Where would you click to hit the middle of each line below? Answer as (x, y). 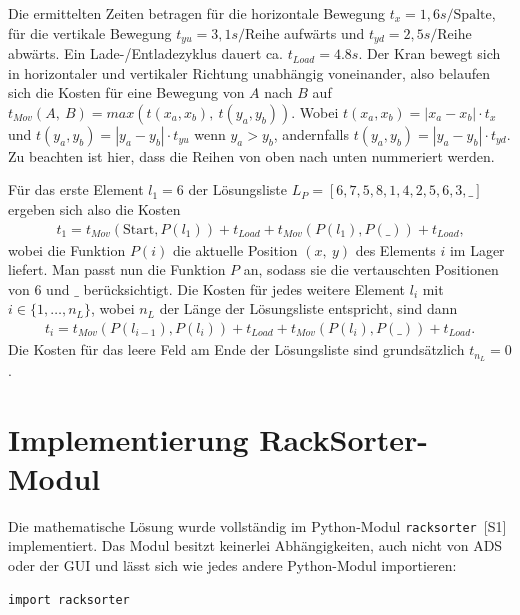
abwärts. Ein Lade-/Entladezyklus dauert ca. (146, 53)
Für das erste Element (76, 189)
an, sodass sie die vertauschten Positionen (371, 269)
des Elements (395, 249)
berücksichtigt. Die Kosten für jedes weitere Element (244, 288)
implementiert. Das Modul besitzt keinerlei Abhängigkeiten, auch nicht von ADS (255, 545)
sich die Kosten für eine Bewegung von (126, 92)
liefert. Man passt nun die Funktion (117, 269)
